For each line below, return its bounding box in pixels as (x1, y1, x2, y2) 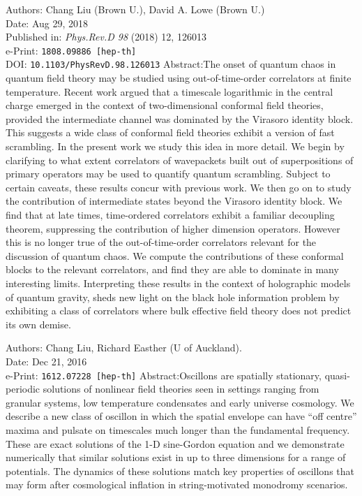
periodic (6, 381, 40, 396)
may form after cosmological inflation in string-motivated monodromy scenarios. (6, 477, 348, 492)
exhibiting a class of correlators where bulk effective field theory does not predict (6, 303, 352, 318)
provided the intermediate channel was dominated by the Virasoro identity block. (6, 111, 354, 126)
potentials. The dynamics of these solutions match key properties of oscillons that (6, 463, 355, 478)
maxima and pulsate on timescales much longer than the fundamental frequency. (6, 423, 350, 437)
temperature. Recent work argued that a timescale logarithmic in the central (6, 84, 333, 99)
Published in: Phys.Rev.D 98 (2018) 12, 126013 (6, 29, 206, 44)
